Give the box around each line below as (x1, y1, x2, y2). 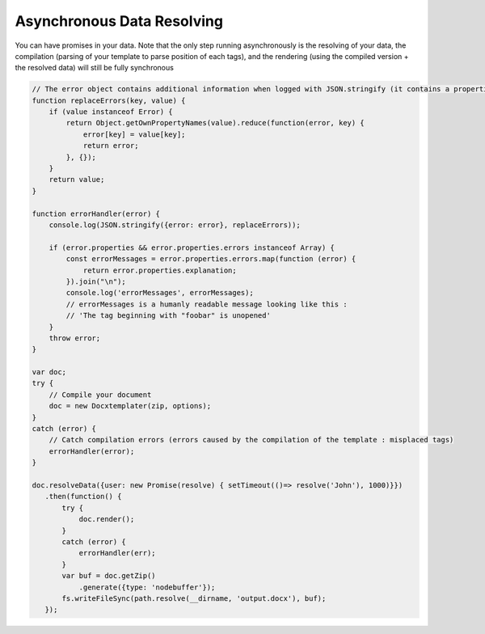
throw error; (48, 333, 101, 343)
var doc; (32, 368, 67, 377)
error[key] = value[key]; (82, 129, 186, 139)
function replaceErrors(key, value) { (32, 95, 186, 105)
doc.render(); (78, 514, 135, 524)
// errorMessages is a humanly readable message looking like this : (65, 299, 348, 309)
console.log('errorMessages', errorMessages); (65, 288, 254, 298)
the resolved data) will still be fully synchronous (15, 63, 174, 73)
